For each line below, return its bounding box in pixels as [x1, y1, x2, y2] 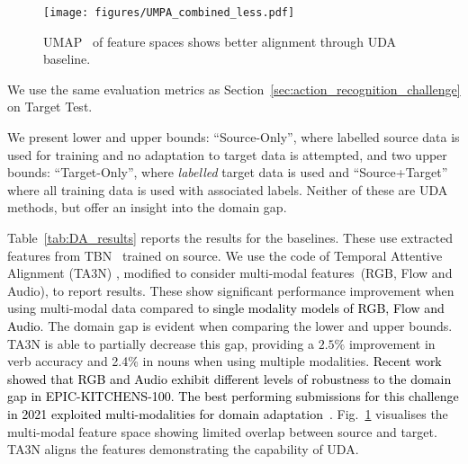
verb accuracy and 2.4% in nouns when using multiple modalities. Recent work [7, 352, 442, 370]
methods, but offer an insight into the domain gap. [7, 198, 287, 217]
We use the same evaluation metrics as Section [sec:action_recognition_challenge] [7, 79, 461, 98]
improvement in [348, 334, 436, 352]
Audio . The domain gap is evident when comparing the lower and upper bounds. [7, 316, 453, 335]
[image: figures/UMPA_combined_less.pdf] [43, 6, 295, 19]
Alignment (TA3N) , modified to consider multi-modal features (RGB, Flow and [7, 263, 453, 282]
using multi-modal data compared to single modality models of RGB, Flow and [7, 299, 445, 317]
